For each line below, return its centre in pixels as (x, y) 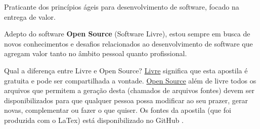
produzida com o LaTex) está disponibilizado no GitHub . (94, 120)
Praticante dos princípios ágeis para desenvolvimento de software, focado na (122, 7)
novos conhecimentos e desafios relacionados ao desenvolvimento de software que (128, 43)
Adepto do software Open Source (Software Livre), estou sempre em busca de (127, 34)
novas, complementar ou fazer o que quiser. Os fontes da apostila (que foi (118, 110)
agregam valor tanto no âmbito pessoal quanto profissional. (96, 53)
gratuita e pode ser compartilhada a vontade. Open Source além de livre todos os (130, 80)
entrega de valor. (30, 16)
